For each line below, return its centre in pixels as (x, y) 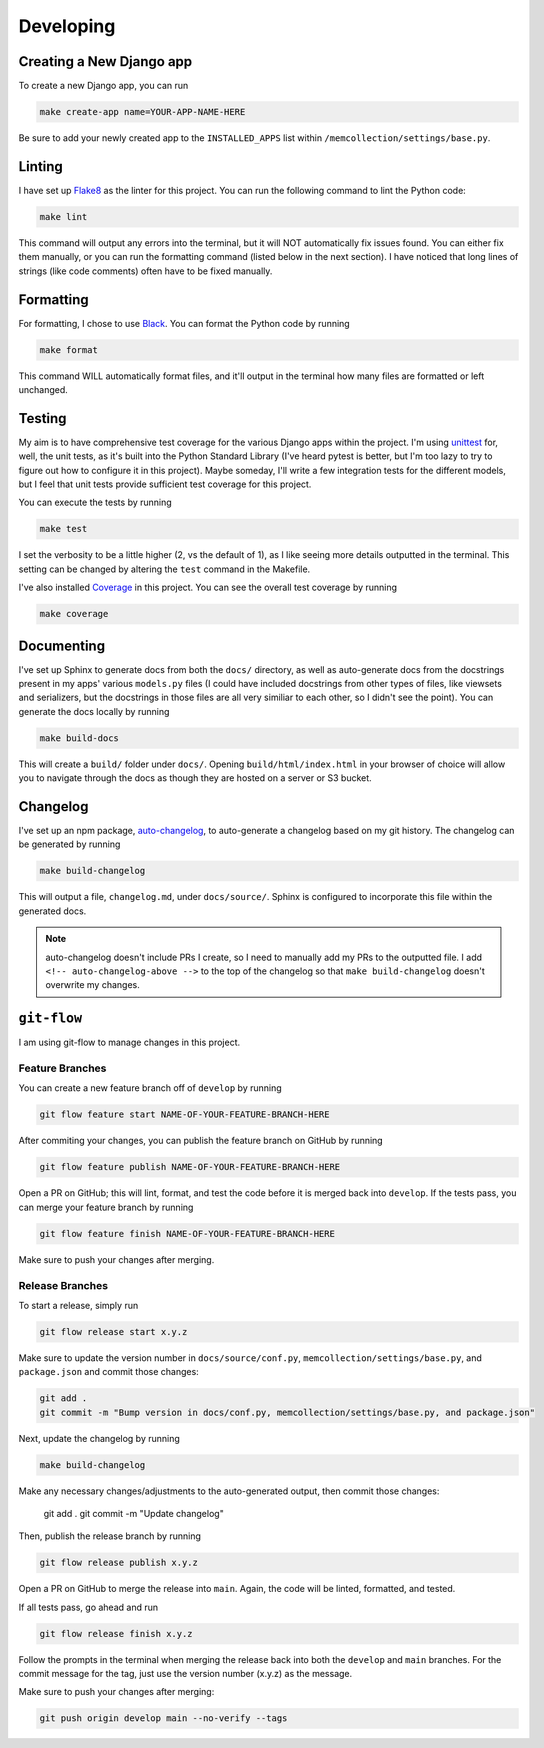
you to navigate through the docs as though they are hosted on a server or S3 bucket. (195, 778)
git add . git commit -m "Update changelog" (133, 1513)
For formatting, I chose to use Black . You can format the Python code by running (184, 323)
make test (63, 529)
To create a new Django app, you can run (103, 86)
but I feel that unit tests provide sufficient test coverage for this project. (165, 484)
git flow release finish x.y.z (116, 1633)
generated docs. (52, 911)
